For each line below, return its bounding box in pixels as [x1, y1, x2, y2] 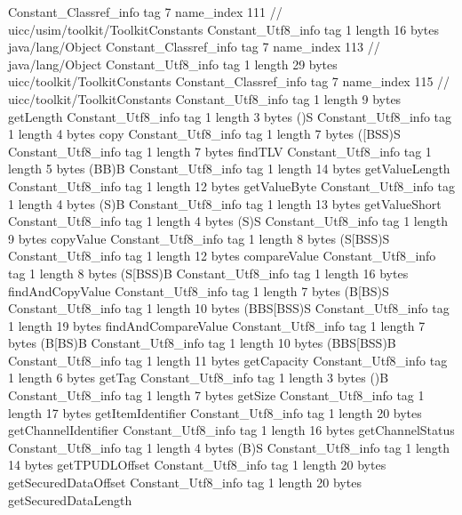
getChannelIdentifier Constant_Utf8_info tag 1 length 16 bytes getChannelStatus [8, 421, 455, 439]
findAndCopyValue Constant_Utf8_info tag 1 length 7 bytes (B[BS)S [8, 281, 389, 300]
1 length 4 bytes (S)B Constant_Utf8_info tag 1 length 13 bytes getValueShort [8, 194, 442, 213]
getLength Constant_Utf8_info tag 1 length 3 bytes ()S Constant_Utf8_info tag [8, 107, 452, 125]
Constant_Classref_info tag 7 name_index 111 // [8, 3, 283, 20]
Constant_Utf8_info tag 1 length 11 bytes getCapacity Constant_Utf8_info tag [8, 350, 448, 369]
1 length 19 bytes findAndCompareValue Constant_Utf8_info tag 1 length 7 [8, 316, 426, 334]
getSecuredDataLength [8, 490, 132, 509]
